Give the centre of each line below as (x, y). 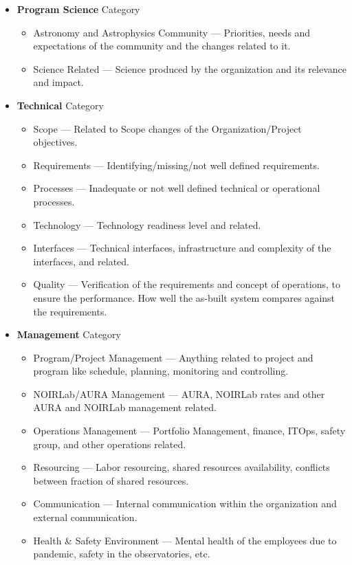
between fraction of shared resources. (111, 480)
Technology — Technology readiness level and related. (147, 224)
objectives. (55, 142)
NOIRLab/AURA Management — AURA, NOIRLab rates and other (179, 394)
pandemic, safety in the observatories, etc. (122, 554)
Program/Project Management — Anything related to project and (173, 357)
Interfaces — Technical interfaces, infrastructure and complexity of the (182, 248)
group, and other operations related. (110, 444)
